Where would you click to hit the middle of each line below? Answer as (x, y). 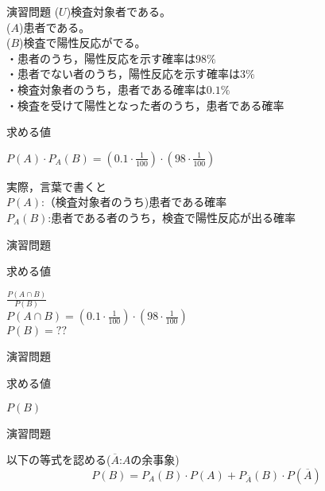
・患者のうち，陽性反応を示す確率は (101, 58)
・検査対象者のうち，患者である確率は (106, 89)
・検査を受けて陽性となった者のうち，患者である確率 (145, 105)
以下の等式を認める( (59, 460)
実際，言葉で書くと (56, 186)
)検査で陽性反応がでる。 (83, 43)
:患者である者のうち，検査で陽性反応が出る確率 (172, 217)
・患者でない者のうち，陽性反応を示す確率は (123, 74)
